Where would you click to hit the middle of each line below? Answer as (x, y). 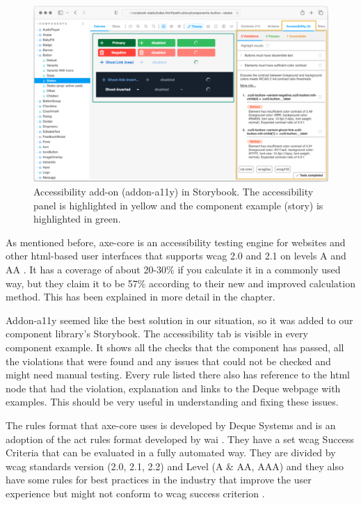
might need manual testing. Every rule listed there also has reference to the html (178, 375)
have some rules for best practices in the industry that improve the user (159, 480)
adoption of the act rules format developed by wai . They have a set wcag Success (180, 439)
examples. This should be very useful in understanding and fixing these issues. (172, 402)
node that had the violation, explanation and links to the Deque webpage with (173, 388)
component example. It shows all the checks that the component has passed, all (175, 347)
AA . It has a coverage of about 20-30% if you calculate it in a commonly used (173, 269)
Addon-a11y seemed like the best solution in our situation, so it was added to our (179, 320)
